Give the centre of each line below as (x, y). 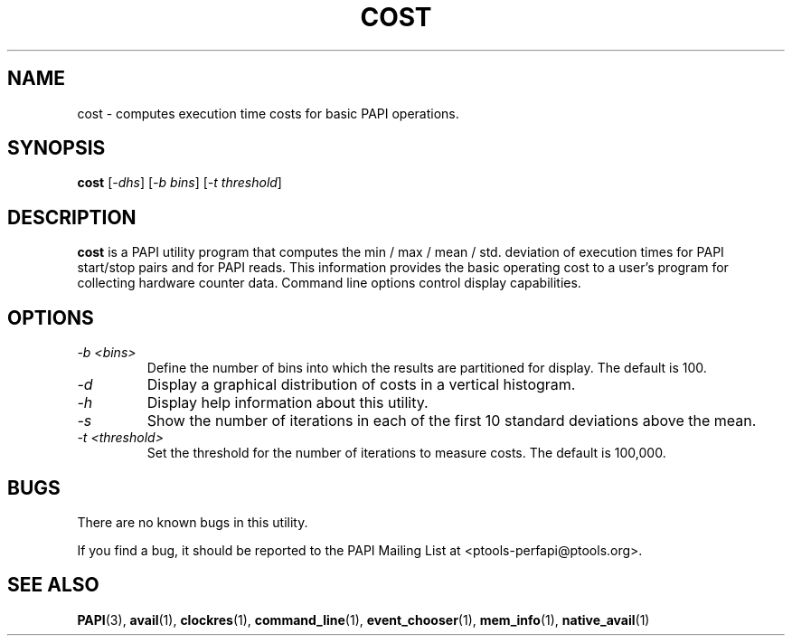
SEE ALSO (53, 585)
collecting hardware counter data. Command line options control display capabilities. (329, 283)
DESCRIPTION (72, 217)
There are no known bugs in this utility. (193, 522)
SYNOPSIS (57, 148)
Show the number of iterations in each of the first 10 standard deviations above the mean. (452, 421)
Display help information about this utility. (288, 403)
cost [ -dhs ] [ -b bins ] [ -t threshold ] (179, 183)
